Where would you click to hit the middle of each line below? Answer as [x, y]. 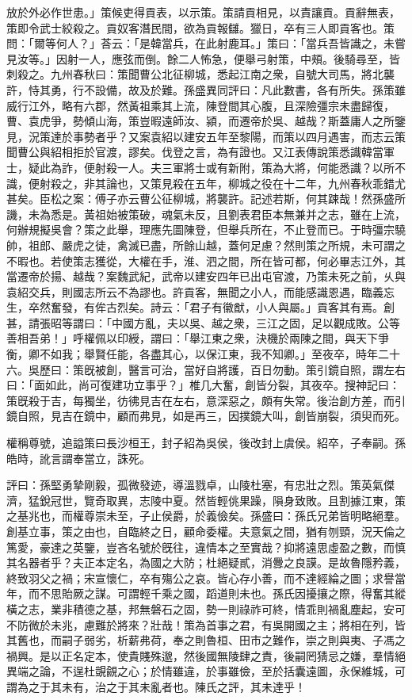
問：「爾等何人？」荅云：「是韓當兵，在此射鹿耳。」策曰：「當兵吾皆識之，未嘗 [206, 43]
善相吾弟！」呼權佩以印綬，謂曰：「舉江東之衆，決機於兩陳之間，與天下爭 [198, 338]
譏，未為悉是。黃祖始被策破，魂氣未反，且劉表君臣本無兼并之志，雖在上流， [206, 214]
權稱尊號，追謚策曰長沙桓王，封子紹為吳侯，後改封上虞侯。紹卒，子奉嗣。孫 [206, 443]
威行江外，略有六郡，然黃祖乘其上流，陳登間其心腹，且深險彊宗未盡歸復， [200, 105]
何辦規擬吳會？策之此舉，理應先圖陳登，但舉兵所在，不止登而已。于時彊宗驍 [206, 230]
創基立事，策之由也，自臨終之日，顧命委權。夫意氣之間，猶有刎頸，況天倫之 [206, 531]
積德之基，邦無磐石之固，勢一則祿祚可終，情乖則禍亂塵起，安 [233, 608]
